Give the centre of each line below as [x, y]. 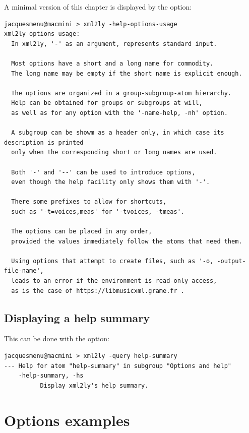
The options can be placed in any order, [82, 232]
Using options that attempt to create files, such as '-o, [112, 261]
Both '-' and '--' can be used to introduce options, [103, 172]
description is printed [44, 142]
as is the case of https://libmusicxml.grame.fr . [98, 291]
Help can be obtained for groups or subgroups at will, [107, 103]
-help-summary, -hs [51, 376]
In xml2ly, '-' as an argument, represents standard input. [114, 44]
